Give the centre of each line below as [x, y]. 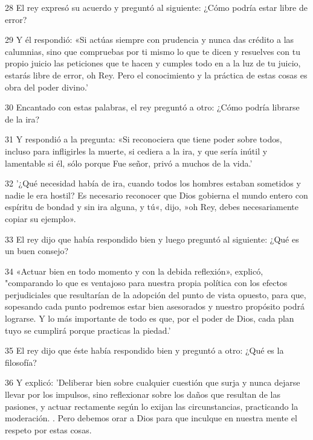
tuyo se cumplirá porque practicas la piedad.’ [88, 330]
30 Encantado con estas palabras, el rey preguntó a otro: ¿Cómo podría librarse [152, 107]
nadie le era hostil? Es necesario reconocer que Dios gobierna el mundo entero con [156, 195]
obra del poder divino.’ [47, 87]
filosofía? [21, 362]
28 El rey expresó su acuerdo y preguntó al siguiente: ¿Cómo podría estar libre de [156, 7]
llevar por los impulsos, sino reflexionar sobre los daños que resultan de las [143, 394]
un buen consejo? [37, 251]
